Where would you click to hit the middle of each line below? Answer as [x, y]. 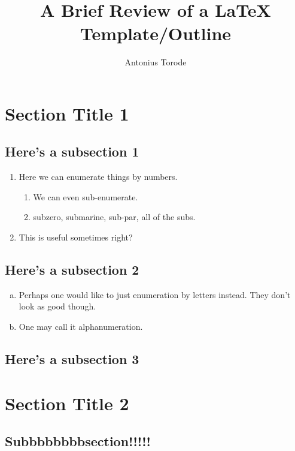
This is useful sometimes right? [76, 237]
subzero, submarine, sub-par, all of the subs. [114, 217]
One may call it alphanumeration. [81, 327]
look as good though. [57, 306]
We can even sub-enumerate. [86, 196]
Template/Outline [156, 33]
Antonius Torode [156, 62]
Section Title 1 [67, 113]
